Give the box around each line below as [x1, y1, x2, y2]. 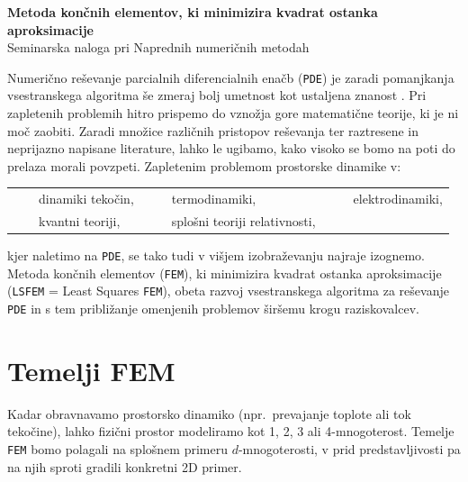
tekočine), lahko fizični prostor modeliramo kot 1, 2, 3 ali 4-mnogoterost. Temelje [7, 422, 454, 441]
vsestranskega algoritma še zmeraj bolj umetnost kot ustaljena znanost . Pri [7, 86, 427, 105]
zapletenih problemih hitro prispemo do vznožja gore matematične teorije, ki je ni [7, 104, 459, 123]
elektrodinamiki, [353, 189, 443, 208]
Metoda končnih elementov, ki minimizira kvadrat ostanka [7, 3, 378, 21]
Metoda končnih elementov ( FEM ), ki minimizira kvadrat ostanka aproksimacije [7, 263, 442, 282]
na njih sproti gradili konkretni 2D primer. [7, 457, 242, 476]
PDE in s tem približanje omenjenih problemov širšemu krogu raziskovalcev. [7, 299, 419, 318]
